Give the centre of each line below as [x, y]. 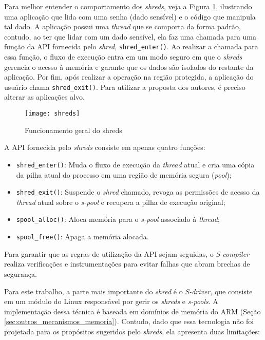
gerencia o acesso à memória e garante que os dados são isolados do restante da [129, 67]
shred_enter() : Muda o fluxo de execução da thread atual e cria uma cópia [135, 164]
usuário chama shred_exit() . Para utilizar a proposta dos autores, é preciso [125, 87]
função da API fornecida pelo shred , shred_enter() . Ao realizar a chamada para [131, 46]
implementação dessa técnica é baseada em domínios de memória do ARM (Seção [132, 311]
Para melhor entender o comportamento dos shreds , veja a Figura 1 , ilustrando [128, 6]
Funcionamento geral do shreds [73, 130]
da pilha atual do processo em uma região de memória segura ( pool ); [124, 174]
